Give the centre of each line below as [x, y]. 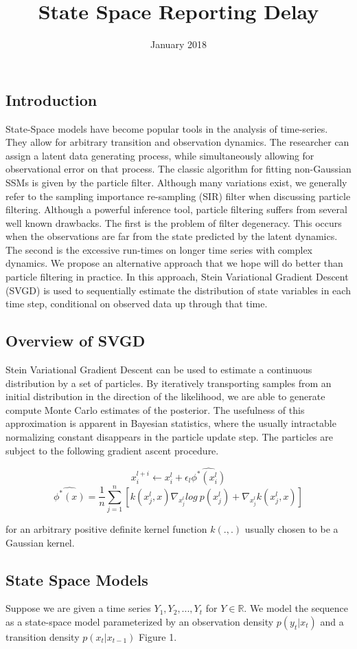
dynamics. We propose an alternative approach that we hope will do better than [174, 263]
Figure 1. [158, 637]
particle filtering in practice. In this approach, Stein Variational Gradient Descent [177, 277]
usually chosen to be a [291, 529]
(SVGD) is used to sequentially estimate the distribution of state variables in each [178, 290]
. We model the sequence [296, 608]
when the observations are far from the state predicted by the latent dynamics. [172, 236]
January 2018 [178, 44]
